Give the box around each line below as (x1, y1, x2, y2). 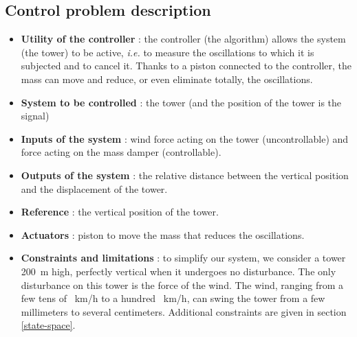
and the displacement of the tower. (21, 181, 168, 196)
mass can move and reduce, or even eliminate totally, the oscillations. (21, 71, 313, 86)
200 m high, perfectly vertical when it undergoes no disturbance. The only (21, 264, 336, 278)
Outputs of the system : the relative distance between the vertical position (21, 167, 349, 182)
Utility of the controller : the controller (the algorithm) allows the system (21, 32, 346, 46)
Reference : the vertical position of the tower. (21, 205, 219, 219)
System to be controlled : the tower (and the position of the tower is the (21, 95, 342, 109)
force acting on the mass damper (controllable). (21, 145, 221, 159)
